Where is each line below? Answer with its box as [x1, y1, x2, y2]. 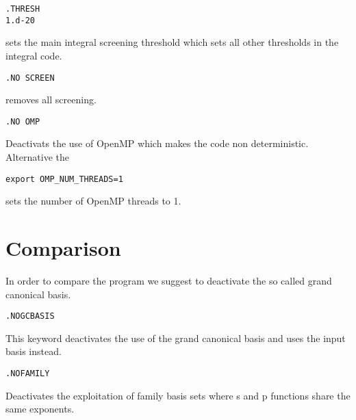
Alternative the [5, 150, 69, 163]
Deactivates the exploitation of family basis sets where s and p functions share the [5, 388, 351, 402]
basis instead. [5, 344, 62, 358]
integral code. [5, 48, 62, 62]
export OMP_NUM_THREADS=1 [5, 174, 123, 184]
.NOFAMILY [5, 369, 50, 378]
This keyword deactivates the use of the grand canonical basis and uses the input [5, 330, 346, 345]
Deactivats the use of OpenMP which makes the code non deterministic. [5, 136, 309, 150]
